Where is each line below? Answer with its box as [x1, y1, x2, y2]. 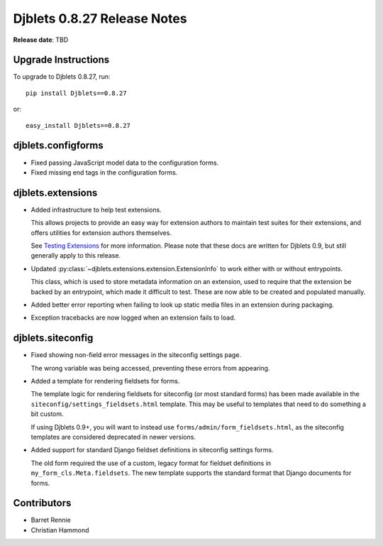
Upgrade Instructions [13, 54, 110, 66]
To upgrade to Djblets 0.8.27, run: [13, 72, 111, 81]
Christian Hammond [30, 525, 89, 534]
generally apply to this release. [30, 251, 121, 260]
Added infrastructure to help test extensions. [30, 205, 162, 214]
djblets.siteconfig [13, 332, 94, 344]
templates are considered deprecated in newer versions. [30, 432, 196, 441]
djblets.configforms [13, 139, 104, 152]
